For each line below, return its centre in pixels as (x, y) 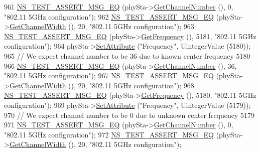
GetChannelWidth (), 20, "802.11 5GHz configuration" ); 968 (102, 85)
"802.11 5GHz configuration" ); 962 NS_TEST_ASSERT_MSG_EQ (109, 16)
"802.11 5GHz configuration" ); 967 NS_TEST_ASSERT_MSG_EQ (109, 75)
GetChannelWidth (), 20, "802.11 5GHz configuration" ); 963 (102, 26)
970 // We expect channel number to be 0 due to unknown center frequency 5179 (129, 115)
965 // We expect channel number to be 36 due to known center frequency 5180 (127, 55)
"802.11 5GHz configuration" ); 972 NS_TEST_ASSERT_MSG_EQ (109, 134)
